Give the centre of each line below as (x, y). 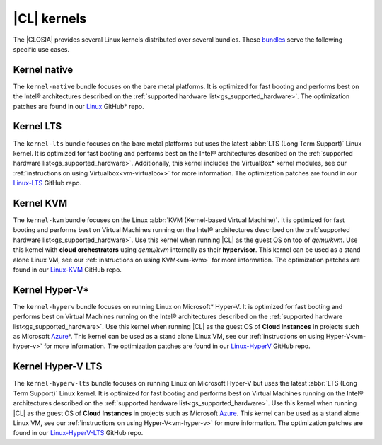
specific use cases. (41, 49)
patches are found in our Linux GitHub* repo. (79, 106)
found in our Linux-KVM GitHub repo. (67, 270)
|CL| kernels (50, 18)
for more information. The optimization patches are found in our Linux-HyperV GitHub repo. (177, 346)
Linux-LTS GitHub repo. (47, 183)
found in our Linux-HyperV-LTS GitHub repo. (78, 433)
